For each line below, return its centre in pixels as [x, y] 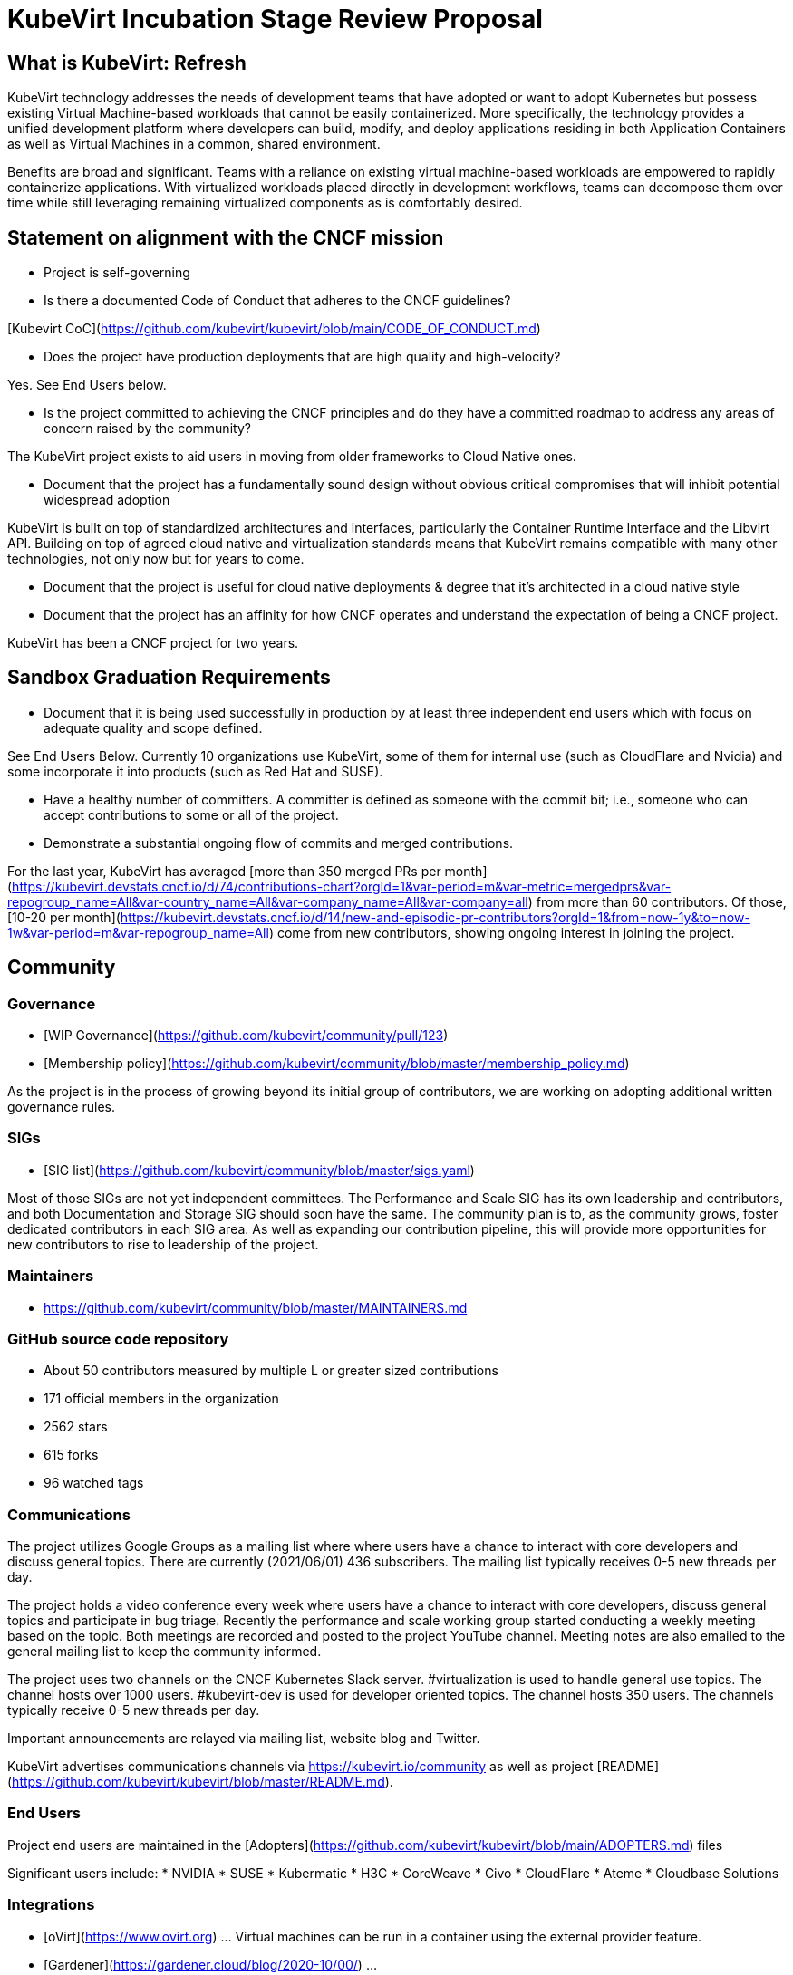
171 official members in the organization [161, 1399]
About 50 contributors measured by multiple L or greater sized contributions [271, 1371]
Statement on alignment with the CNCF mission [226, 237]
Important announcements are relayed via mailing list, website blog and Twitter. [244, 1739]
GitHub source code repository [118, 1339]
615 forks [71, 1455]
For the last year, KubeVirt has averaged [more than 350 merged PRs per [224, 871]
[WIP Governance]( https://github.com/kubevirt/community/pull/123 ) [246, 1036]
